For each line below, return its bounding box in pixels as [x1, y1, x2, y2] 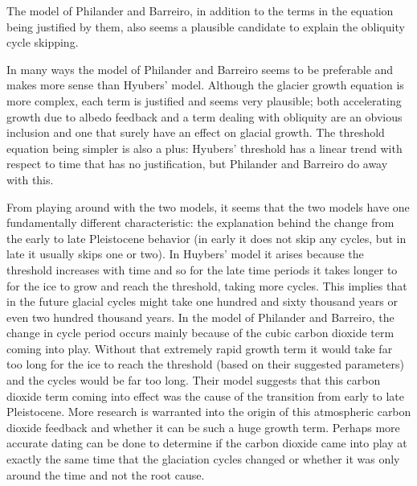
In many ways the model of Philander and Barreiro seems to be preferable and [6, 60, 394, 77]
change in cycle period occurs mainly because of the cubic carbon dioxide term [6, 324, 395, 341]
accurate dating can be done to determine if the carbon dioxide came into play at [6, 435, 407, 451]
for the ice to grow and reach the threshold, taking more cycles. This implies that [6, 277, 407, 294]
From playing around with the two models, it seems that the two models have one [6, 198, 410, 215]
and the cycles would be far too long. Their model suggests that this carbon [6, 372, 381, 389]
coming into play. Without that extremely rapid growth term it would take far [6, 340, 393, 356]
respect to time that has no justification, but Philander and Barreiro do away [6, 155, 388, 172]
